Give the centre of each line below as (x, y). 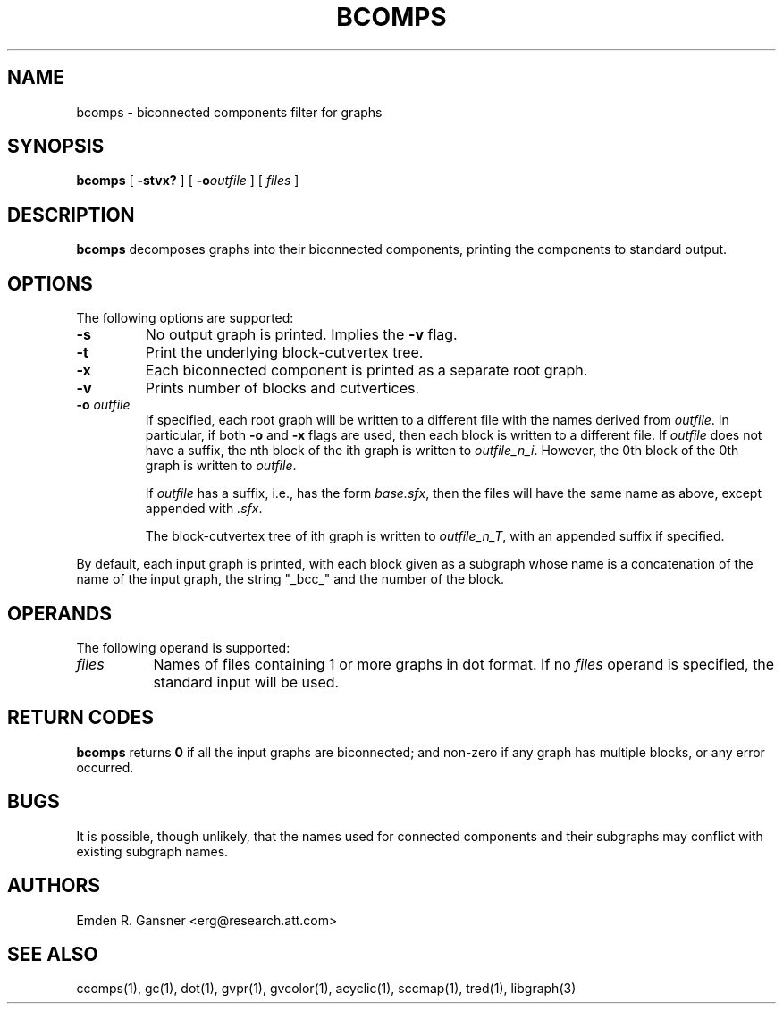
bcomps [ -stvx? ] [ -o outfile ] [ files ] (188, 181)
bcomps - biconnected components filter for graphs (229, 112)
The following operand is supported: (183, 647)
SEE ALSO (53, 954)
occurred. (105, 767)
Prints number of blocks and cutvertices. (282, 388)
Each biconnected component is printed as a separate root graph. (366, 371)
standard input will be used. (246, 682)
